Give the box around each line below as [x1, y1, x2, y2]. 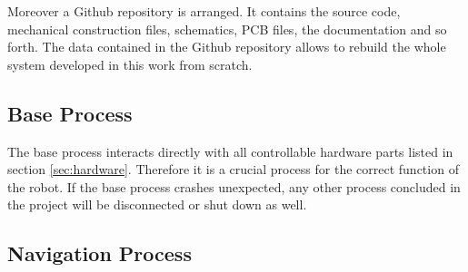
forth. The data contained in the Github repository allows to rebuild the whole [7, 37, 446, 56]
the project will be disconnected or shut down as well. [7, 195, 307, 214]
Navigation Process [7, 239, 192, 267]
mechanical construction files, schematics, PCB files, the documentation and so [7, 19, 447, 38]
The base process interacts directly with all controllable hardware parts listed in [7, 141, 453, 160]
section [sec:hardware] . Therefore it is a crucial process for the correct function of [7, 160, 459, 179]
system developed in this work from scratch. [7, 54, 253, 73]
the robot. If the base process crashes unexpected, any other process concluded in [7, 177, 461, 196]
